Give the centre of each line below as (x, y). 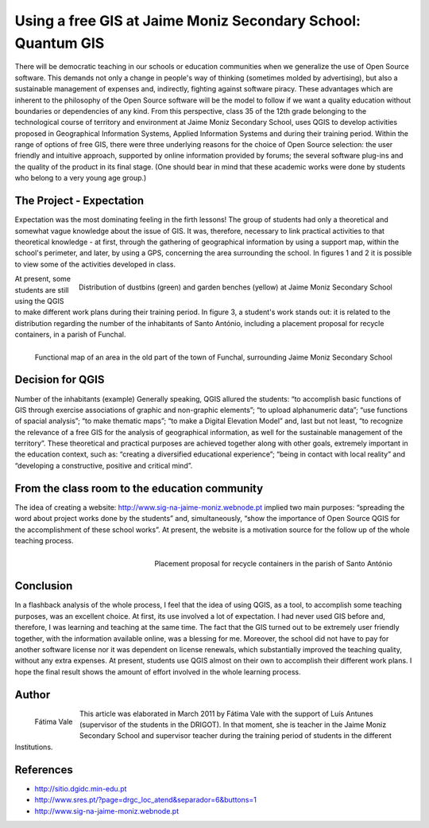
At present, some (43, 279)
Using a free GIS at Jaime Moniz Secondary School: (188, 21)
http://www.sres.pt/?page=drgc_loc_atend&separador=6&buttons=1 (146, 800)
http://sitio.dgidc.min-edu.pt (81, 788)
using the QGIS (39, 301)
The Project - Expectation (79, 201)
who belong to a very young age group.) (81, 178)
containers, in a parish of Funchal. (70, 335)
